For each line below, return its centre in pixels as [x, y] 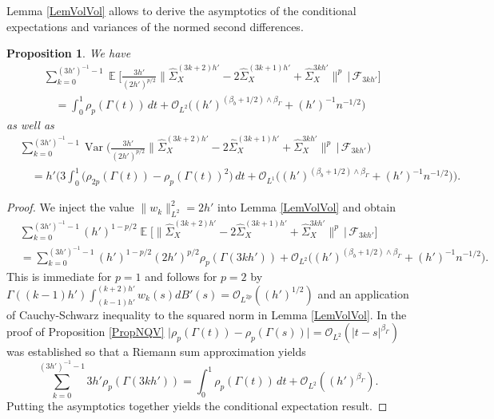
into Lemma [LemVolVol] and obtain [307, 207]
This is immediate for [59, 277]
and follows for [181, 277]
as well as [30, 124]
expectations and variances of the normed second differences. [155, 26]
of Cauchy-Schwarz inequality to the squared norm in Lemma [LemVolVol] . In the [207, 314]
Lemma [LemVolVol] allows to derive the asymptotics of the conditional [181, 10]
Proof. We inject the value [70, 207]
